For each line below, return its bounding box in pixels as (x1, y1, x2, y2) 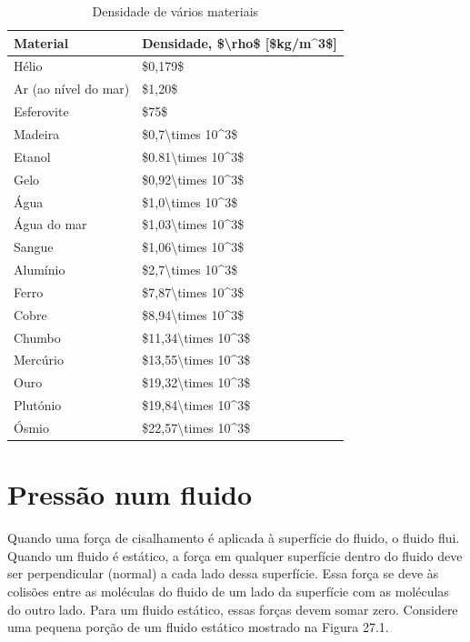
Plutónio (14, 396, 62, 415)
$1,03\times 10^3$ (142, 215, 245, 234)
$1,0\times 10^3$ (142, 192, 238, 211)
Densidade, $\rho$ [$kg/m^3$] (142, 33, 337, 52)
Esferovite (14, 102, 69, 121)
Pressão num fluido (7, 476, 253, 513)
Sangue (14, 237, 54, 256)
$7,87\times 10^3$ (142, 282, 245, 301)
